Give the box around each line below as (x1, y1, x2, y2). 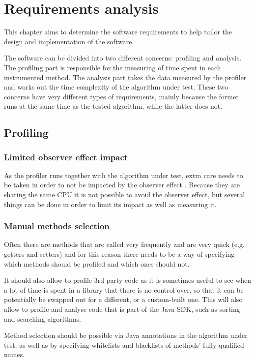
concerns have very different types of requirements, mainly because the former (4, 91, 239, 101)
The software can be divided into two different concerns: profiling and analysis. (4, 53, 242, 63)
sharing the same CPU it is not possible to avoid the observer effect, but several (4, 189, 245, 200)
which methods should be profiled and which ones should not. (4, 258, 190, 269)
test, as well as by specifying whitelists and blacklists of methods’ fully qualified (4, 339, 244, 350)
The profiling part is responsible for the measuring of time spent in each (4, 62, 221, 72)
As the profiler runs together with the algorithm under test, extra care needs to (4, 170, 243, 180)
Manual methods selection (4, 220, 110, 232)
